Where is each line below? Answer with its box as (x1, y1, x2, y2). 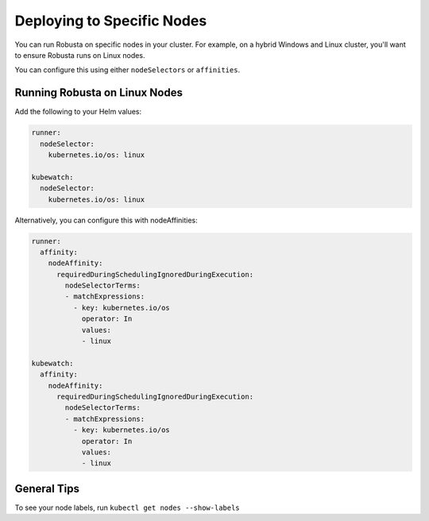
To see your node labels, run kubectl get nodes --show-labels (14, 503, 240, 512)
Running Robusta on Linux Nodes (14, 86, 183, 99)
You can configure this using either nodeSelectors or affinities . (14, 65, 241, 75)
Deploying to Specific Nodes (14, 12, 207, 29)
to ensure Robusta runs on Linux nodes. (14, 50, 145, 60)
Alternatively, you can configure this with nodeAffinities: (14, 215, 198, 225)
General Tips (14, 481, 79, 496)
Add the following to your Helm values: (14, 107, 142, 117)
